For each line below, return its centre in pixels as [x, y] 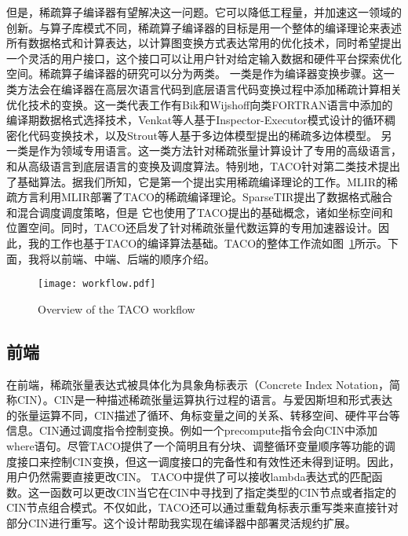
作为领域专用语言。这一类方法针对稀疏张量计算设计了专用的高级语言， [220, 151]
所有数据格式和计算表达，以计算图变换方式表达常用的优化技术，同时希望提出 [204, 43]
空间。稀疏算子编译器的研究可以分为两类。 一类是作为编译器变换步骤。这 [195, 73]
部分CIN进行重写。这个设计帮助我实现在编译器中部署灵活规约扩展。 [181, 522]
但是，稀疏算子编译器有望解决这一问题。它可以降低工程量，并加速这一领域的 [204, 12]
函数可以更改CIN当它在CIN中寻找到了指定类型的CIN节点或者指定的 [223, 492]
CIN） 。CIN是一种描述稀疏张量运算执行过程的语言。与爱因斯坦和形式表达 [205, 400]
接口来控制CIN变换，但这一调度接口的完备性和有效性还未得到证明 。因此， [208, 461]
